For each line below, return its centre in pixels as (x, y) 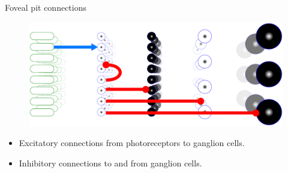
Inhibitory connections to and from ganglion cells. (110, 163)
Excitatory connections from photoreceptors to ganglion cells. (132, 143)
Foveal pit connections (46, 7)
